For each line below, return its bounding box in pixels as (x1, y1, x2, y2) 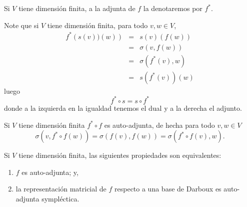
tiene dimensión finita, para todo (47, 20, 148, 30)
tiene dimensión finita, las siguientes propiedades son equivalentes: (18, 150, 221, 160)
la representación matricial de (15, 183, 106, 194)
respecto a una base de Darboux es (114, 183, 221, 194)
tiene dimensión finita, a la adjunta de (18, 3, 135, 13)
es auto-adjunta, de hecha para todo (104, 119, 215, 130)
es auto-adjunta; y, (21, 166, 78, 177)
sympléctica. (41, 193, 79, 203)
